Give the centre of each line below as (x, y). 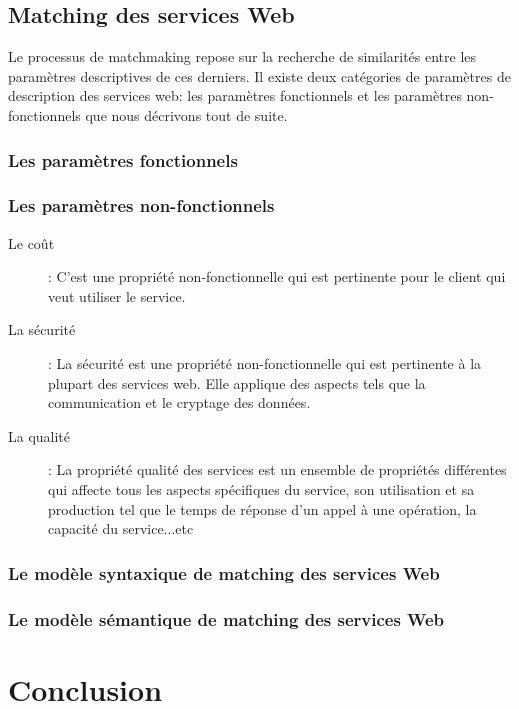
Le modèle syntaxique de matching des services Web (224, 572)
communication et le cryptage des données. (179, 402)
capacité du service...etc (121, 528)
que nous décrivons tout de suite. (186, 114)
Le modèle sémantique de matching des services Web (226, 618)
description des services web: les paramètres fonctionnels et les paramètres (235, 95)
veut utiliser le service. (117, 295)
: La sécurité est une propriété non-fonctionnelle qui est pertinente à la (265, 363)
